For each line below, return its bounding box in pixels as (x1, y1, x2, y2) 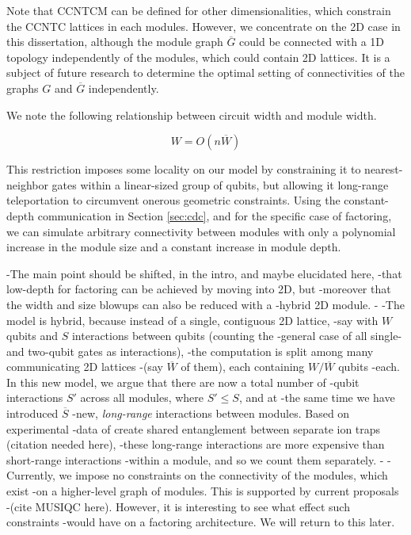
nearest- (364, 161, 403, 178)
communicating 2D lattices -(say (6, 358, 163, 375)
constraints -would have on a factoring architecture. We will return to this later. (6, 514, 395, 530)
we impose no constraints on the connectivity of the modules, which (59, 467, 388, 483)
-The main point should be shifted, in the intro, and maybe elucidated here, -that (6, 265, 402, 281)
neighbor (6, 176, 48, 193)
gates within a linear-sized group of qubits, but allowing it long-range (51, 176, 389, 193)
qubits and (6, 327, 59, 344)
